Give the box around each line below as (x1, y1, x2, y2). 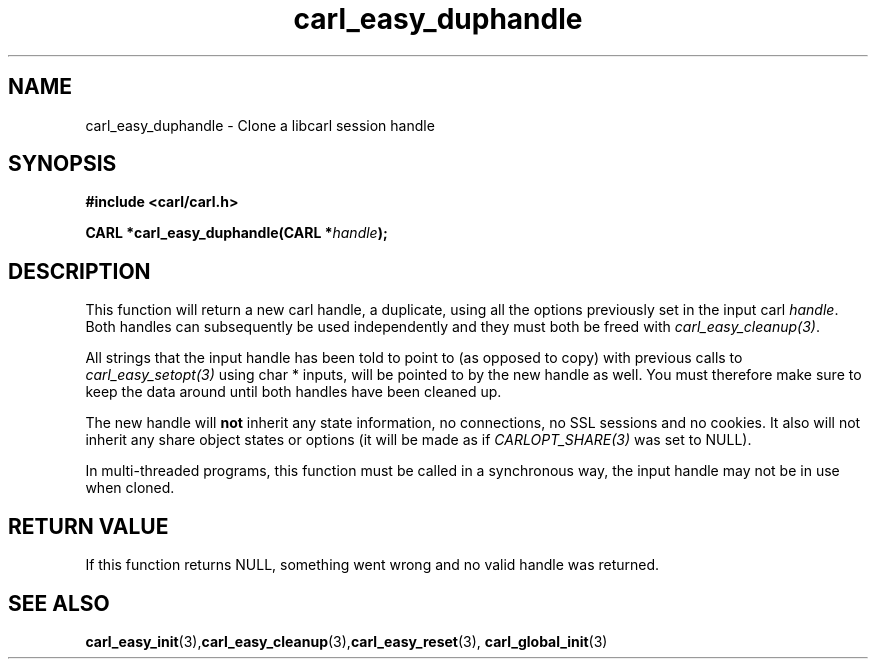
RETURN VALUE (8, 513, 169, 539)
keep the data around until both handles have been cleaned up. (85, 383, 502, 401)
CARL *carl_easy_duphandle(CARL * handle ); (85, 224, 388, 242)
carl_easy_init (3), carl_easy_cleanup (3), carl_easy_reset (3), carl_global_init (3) (85, 632, 608, 650)
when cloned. (85, 479, 175, 497)
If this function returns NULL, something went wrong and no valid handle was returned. (85, 556, 660, 574)
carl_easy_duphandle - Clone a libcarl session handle (85, 116, 435, 134)
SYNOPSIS (8, 151, 117, 177)
